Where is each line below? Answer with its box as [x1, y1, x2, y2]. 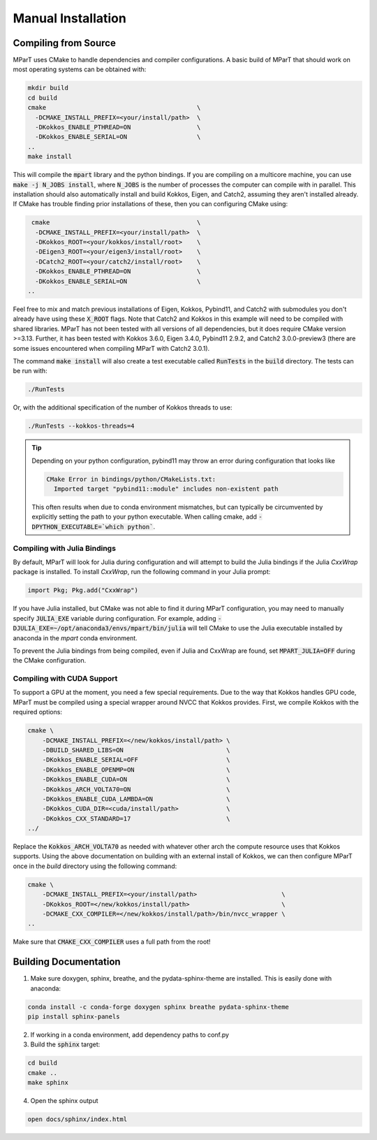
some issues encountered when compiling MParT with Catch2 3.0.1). [13, 344, 210, 352]
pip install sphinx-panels [27, 1013, 120, 1020]
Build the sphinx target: [30, 1040, 101, 1048]
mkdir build [27, 84, 69, 92]
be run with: [13, 367, 48, 375]
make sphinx [27, 1078, 69, 1087]
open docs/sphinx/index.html [27, 1116, 128, 1123]
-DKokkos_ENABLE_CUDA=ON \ [42, 776, 230, 784]
